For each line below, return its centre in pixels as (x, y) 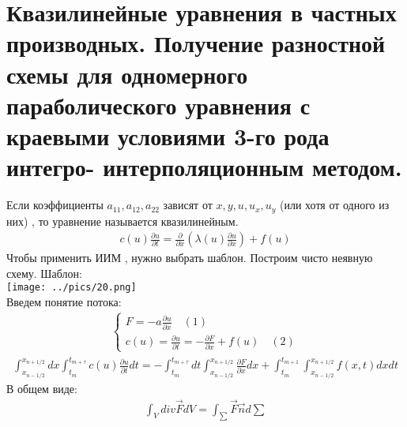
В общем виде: (42, 388)
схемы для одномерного (127, 74)
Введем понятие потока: (64, 301)
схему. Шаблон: (44, 273)
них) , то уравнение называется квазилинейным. (122, 221)
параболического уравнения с (158, 105)
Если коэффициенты (55, 205)
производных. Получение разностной (196, 43)
